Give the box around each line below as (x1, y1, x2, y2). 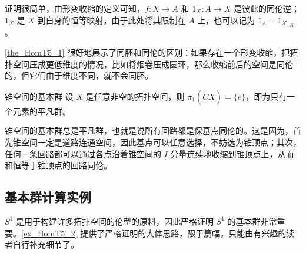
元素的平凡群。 (12, 104, 71, 117)
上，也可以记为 (197, 13, 255, 26)
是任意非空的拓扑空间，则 (85, 90, 185, 102)
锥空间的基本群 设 (5, 90, 74, 102)
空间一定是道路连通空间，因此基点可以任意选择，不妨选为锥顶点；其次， (21, 136, 301, 148)
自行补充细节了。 (12, 238, 79, 250)
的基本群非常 (227, 215, 277, 227)
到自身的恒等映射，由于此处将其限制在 (37, 13, 186, 26)
